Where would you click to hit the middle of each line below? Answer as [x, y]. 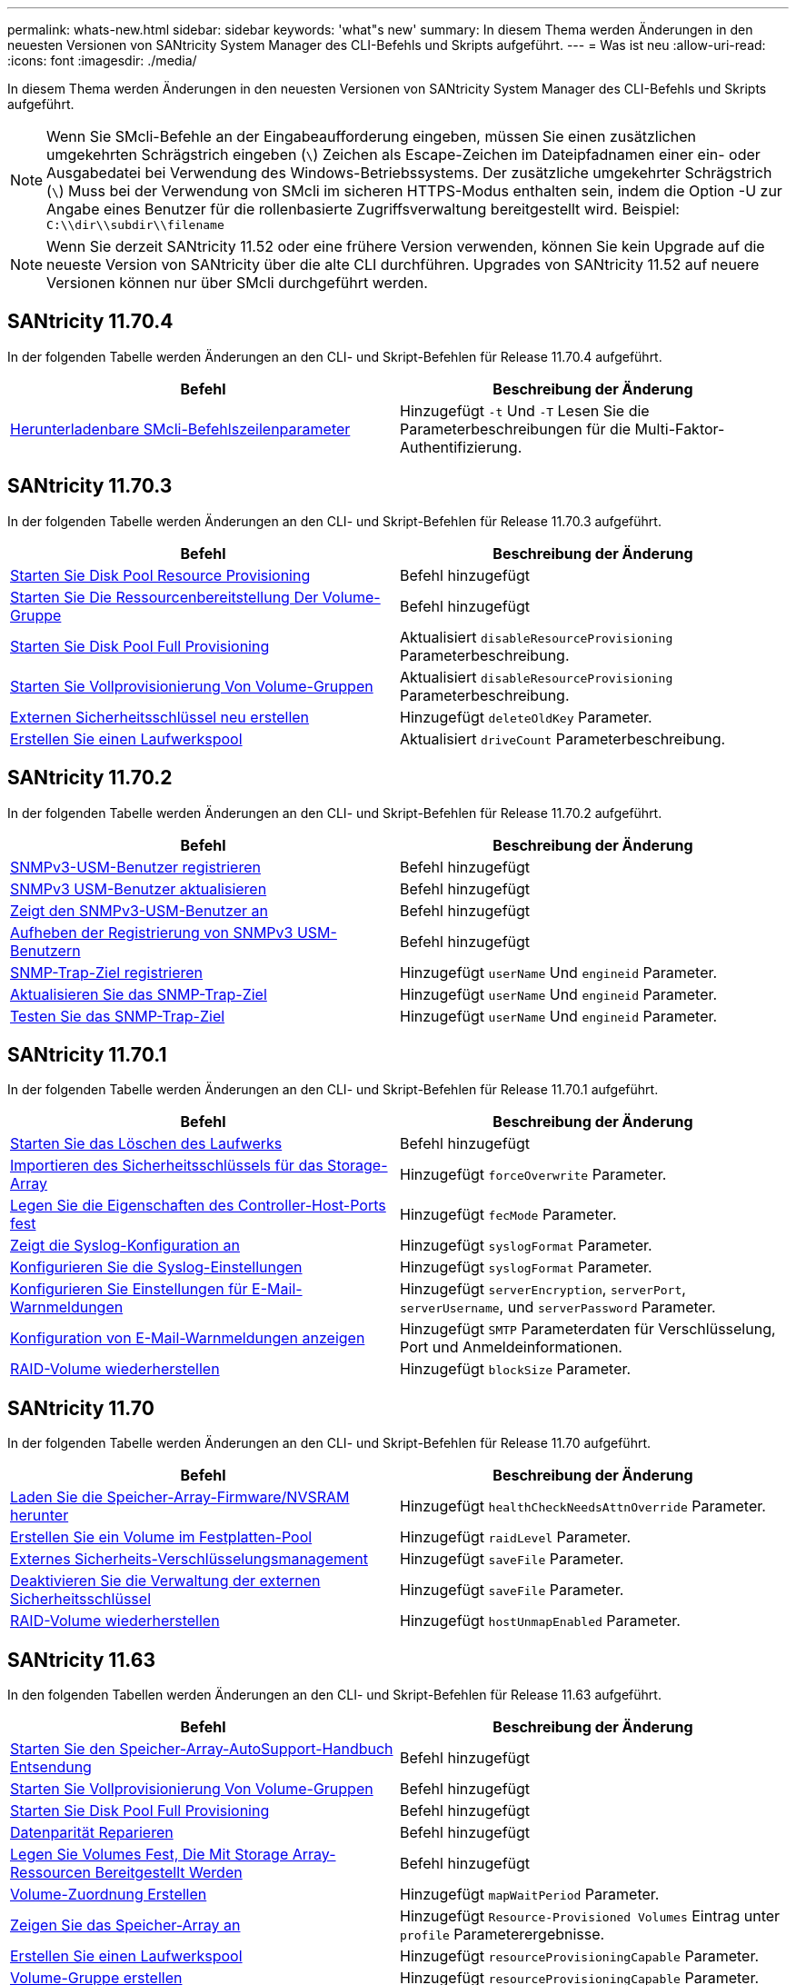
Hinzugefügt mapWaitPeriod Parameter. [530, 1895]
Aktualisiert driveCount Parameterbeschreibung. [563, 738]
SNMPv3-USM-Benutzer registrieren [135, 867]
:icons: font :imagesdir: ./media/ [102, 60]
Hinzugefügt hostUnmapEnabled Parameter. [540, 1621]
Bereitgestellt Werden [169, 1873]
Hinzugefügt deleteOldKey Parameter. [526, 717]
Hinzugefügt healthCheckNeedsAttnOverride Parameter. [583, 1506]
